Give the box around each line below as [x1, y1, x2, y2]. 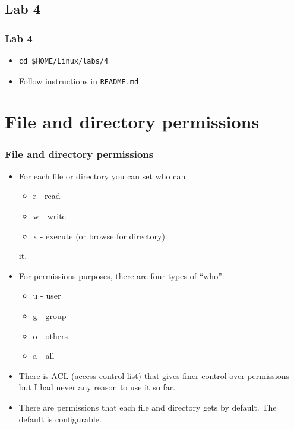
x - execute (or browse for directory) [33, 229, 165, 242]
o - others [33, 329, 68, 342]
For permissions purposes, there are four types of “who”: [18, 269, 225, 282]
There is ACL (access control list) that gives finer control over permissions [18, 369, 289, 381]
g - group [33, 310, 67, 321]
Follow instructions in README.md [18, 74, 139, 87]
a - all [33, 349, 55, 362]
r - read [33, 190, 61, 202]
